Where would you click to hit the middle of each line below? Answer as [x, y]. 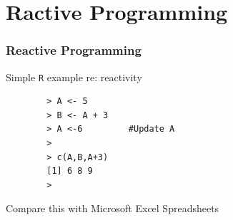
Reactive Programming [74, 50]
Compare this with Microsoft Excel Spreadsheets [113, 208]
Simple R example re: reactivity [74, 77]
